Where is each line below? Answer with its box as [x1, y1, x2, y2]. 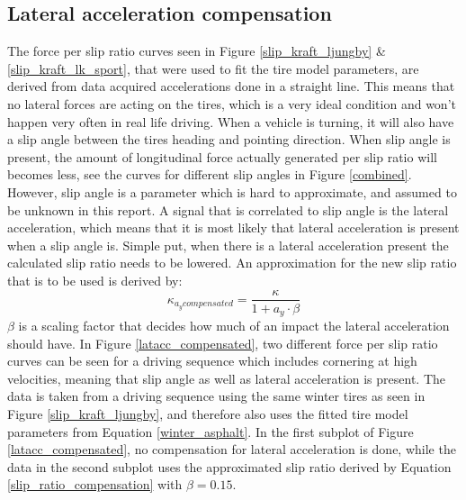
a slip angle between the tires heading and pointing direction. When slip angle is [7, 130, 451, 149]
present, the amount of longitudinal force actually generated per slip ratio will [7, 147, 437, 166]
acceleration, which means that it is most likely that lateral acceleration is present [7, 218, 460, 237]
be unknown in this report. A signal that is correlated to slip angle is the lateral [7, 200, 449, 219]
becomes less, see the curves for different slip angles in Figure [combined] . [7, 165, 412, 184]
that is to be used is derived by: [7, 270, 183, 289]
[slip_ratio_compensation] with [7, 475, 183, 494]
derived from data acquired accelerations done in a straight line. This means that [7, 77, 455, 95]
